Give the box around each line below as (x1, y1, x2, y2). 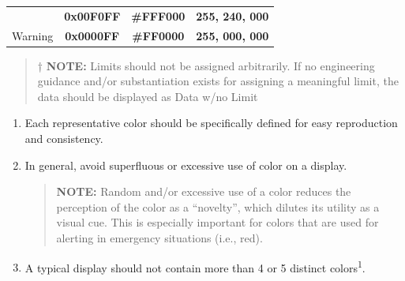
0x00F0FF (64, 7, 121, 24)
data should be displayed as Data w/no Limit (37, 88, 258, 104)
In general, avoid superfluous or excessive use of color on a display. (24, 156, 347, 173)
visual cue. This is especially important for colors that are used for (56, 214, 379, 230)
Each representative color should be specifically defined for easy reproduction (24, 114, 398, 131)
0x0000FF (65, 27, 120, 43)
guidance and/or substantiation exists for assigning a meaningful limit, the (37, 73, 399, 89)
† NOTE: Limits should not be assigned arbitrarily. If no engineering (37, 57, 375, 73)
